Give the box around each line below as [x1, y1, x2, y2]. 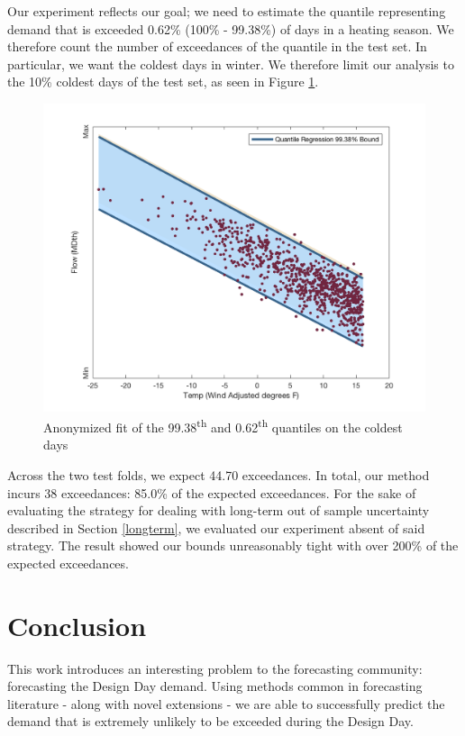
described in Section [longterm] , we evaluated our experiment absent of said [7, 518, 425, 537]
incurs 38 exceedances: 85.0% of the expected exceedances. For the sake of [7, 483, 416, 502]
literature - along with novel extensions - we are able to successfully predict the [7, 694, 445, 713]
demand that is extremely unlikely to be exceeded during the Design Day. [7, 712, 414, 731]
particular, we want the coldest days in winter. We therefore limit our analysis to [7, 54, 454, 73]
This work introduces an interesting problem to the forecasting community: [7, 659, 423, 677]
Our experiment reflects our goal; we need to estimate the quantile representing [7, 2, 446, 20]
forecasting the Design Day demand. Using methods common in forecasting [7, 677, 423, 695]
